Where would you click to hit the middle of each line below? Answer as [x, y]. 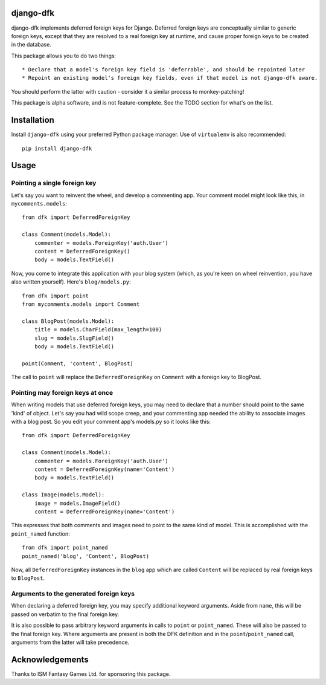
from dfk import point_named [65, 548]
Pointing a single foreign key [54, 183]
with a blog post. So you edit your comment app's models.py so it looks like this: [111, 422]
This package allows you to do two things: [64, 56]
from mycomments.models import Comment [81, 304]
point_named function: [41, 534]
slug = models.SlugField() [74, 338]
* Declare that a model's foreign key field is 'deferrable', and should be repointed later [164, 70]
